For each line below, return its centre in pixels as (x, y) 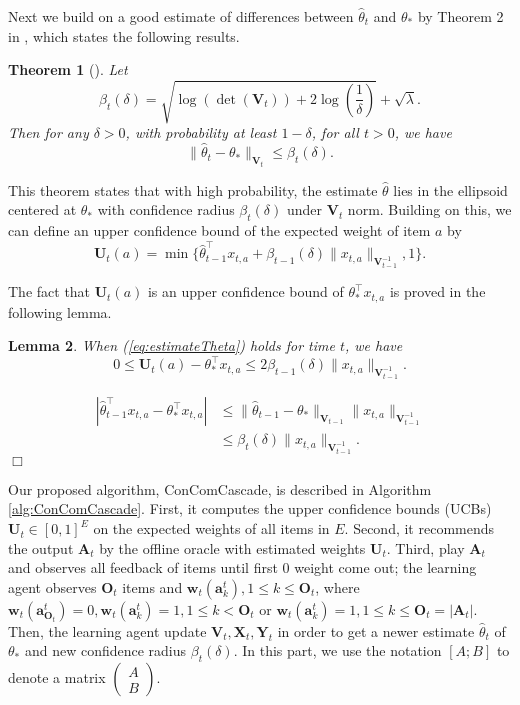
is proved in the (437, 291)
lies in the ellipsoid (450, 189)
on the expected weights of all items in (211, 528)
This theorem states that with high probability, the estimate (193, 189)
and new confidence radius (105, 650)
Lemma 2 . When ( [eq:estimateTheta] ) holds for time (171, 345)
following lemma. (60, 311)
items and (152, 586)
